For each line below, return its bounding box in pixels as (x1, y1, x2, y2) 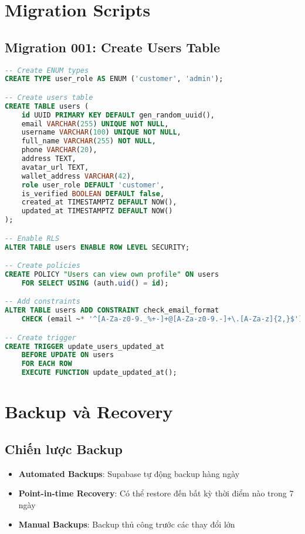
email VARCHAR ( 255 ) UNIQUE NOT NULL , (21, 119, 169, 128)
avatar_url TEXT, (21, 163, 89, 172)
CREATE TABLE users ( (5, 102, 89, 110)
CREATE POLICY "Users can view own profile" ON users (5, 270, 219, 279)
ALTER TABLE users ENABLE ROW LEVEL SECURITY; (5, 243, 190, 251)
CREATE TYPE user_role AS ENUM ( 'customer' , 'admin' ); (5, 75, 223, 83)
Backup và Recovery (5, 399, 173, 424)
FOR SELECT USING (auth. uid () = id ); (21, 278, 169, 287)
